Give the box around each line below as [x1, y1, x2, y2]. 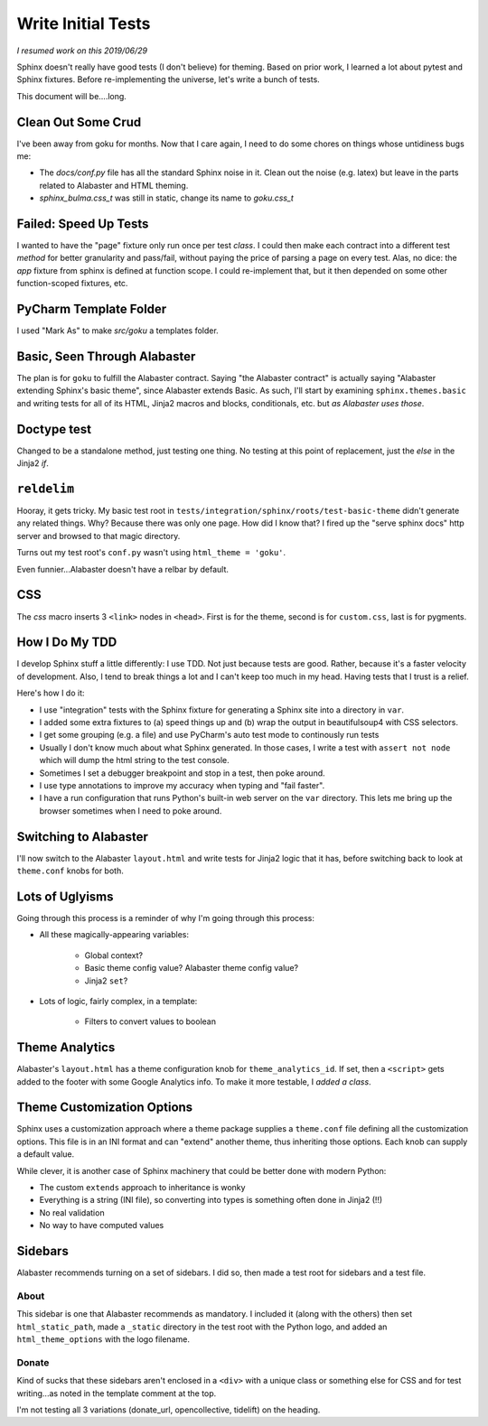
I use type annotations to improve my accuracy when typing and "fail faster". [39, 779, 325, 790]
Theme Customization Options [16, 1100, 193, 1115]
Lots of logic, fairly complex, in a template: [39, 995, 198, 1006]
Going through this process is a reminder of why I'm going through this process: [16, 912, 315, 923]
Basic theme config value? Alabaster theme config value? [84, 963, 298, 974]
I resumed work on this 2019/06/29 [16, 45, 148, 56]
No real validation [39, 1207, 105, 1218]
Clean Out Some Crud [16, 114, 142, 130]
